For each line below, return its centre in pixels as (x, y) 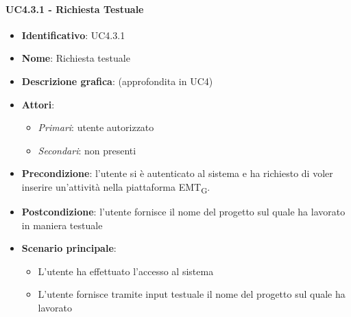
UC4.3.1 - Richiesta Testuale (75, 9)
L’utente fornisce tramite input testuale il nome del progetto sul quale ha (192, 294)
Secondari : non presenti (87, 150)
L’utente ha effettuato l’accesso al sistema (126, 271)
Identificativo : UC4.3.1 (73, 35)
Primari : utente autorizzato (96, 127)
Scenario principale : (69, 248)
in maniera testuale (62, 225)
